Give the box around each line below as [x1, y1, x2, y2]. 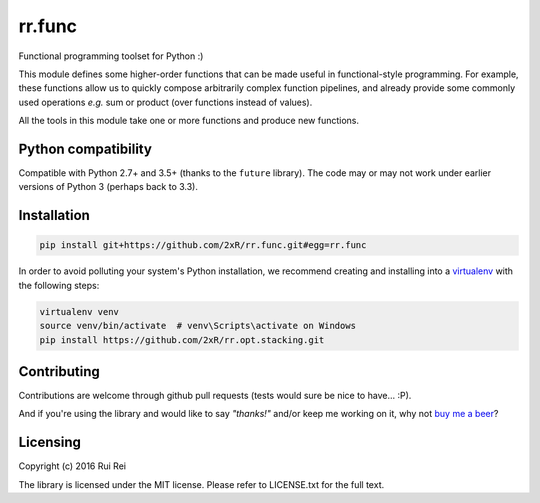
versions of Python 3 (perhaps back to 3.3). [18, 181, 199, 193]
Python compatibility [18, 140, 152, 157]
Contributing [18, 363, 100, 380]
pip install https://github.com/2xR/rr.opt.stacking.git [39, 334, 325, 345]
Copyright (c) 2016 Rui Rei [18, 460, 127, 472]
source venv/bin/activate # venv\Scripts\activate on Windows [39, 320, 357, 332]
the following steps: [18, 279, 100, 291]
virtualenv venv [39, 306, 120, 317]
